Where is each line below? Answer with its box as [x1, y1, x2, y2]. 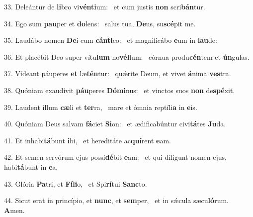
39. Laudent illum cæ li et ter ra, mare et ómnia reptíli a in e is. [4, 102, 197, 112]
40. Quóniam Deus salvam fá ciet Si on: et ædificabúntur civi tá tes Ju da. [4, 118, 226, 129]
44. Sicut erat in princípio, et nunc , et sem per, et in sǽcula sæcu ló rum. [4, 195, 229, 206]
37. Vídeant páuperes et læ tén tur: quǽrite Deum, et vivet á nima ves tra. [4, 68, 231, 79]
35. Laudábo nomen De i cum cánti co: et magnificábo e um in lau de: [4, 35, 217, 45]
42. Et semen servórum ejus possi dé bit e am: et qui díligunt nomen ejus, [4, 152, 227, 162]
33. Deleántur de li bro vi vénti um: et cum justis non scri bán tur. [4, 1, 205, 11]
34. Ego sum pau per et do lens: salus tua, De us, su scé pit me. [4, 18, 196, 28]
